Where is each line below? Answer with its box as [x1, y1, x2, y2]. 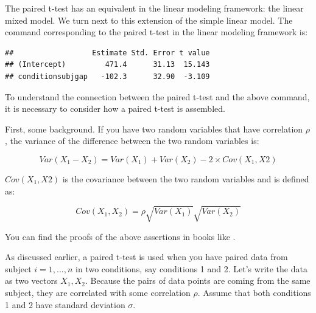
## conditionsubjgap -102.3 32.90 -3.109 [5, 72, 210, 81]
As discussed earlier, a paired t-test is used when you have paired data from [5, 250, 288, 263]
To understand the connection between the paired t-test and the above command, [5, 90, 310, 103]
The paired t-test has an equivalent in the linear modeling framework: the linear [5, 2, 304, 14]
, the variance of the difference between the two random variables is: [5, 134, 259, 147]
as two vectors [5, 274, 58, 287]
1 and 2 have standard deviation [5, 298, 125, 311]
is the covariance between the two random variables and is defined [62, 172, 309, 185]
